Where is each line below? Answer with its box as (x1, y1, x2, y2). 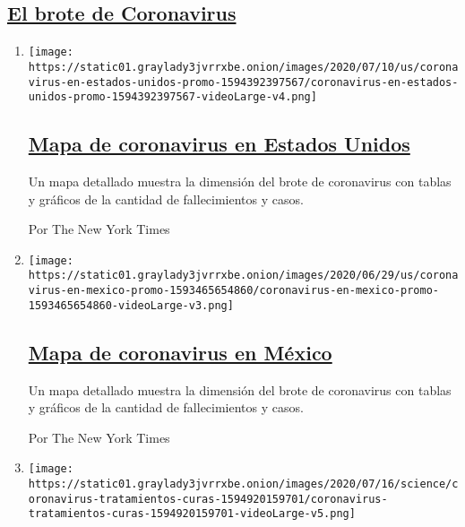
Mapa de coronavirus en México (28, 338, 332, 366)
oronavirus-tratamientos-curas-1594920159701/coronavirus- (28, 492, 388, 505)
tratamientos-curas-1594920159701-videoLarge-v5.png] (28, 507, 356, 521)
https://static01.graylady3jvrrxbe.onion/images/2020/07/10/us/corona (28, 60, 459, 73)
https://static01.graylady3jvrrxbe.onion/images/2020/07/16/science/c (28, 478, 459, 491)
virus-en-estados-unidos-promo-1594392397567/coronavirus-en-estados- (28, 75, 459, 89)
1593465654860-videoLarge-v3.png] (28, 298, 234, 312)
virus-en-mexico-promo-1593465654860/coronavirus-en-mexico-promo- (28, 284, 439, 298)
